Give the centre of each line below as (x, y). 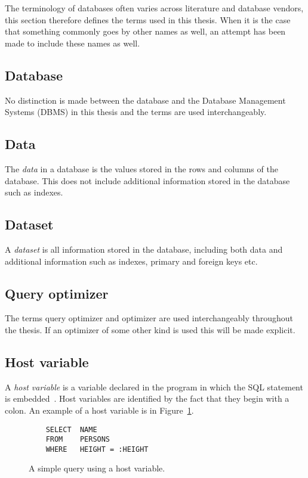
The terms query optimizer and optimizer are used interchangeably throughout (149, 318)
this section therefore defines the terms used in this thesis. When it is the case (148, 19)
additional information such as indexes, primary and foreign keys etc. (131, 261)
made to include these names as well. (73, 43)
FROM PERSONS (78, 440)
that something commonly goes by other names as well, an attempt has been (145, 31)
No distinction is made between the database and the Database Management (145, 100)
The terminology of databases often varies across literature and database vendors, (154, 8)
